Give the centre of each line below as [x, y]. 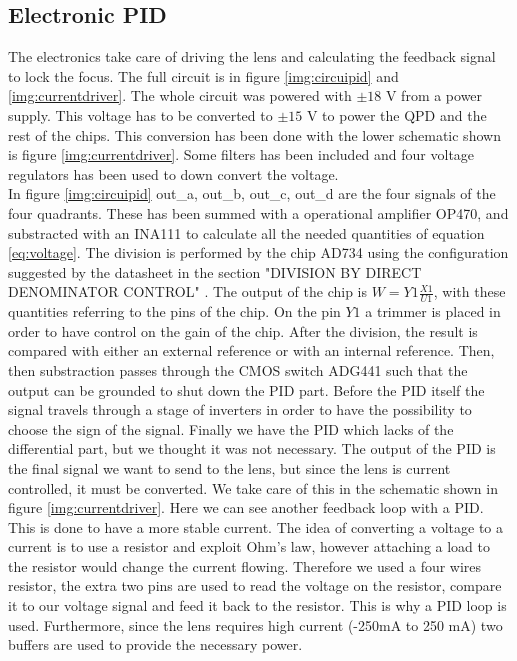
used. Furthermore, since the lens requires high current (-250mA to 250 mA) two [255, 624]
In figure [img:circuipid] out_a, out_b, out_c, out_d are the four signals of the [252, 193]
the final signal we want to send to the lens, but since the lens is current [229, 467]
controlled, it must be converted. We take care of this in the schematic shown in [253, 487]
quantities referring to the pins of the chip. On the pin [174, 311]
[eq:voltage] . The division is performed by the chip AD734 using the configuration [258, 252]
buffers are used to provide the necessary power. [155, 644]
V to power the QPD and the [396, 114]
